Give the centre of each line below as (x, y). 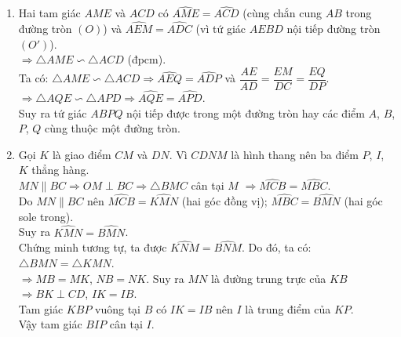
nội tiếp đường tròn (334, 29)
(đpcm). (147, 59)
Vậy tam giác (50, 324)
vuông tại (118, 308)
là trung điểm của (288, 308)
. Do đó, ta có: (276, 247)
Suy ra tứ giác (53, 112)
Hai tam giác (49, 13)
